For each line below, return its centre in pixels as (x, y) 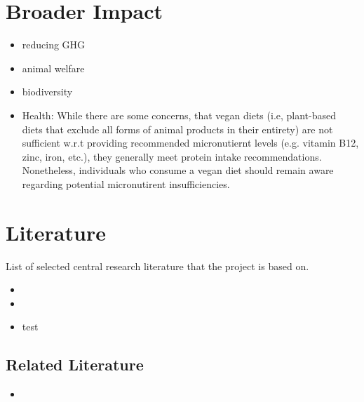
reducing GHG (54, 45)
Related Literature (75, 364)
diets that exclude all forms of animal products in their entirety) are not (177, 129)
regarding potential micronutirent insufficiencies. (126, 183)
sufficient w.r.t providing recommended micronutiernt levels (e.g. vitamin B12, (190, 143)
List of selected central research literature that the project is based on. (157, 266)
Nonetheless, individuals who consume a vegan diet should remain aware (178, 170)
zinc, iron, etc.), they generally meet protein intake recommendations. (172, 156)
